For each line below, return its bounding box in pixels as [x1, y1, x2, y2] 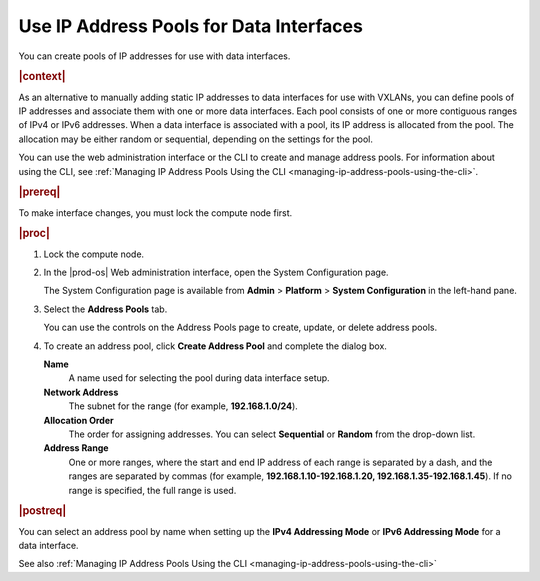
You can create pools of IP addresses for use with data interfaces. [18, 50, 291, 62]
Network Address [43, 386, 119, 398]
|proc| [18, 226, 50, 240]
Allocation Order [43, 414, 114, 426]
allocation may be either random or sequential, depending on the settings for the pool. [18, 133, 374, 145]
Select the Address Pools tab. [43, 303, 168, 315]
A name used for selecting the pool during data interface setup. [68, 372, 330, 384]
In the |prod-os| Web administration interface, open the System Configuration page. [43, 266, 389, 279]
